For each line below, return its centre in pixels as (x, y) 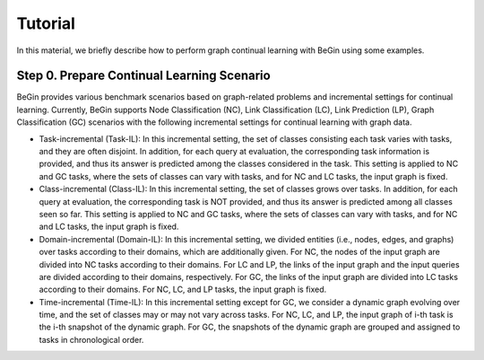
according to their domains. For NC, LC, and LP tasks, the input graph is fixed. (183, 290)
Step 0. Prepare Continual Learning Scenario (143, 76)
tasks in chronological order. (91, 339)
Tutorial (46, 23)
